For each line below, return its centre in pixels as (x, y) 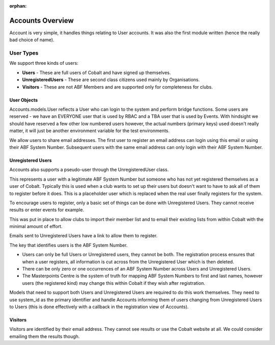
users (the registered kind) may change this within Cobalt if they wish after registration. (114, 283)
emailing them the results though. (45, 336)
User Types (24, 53)
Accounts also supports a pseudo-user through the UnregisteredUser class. (89, 170)
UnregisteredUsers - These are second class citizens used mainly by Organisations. (111, 80)
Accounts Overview (42, 20)
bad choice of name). (32, 40)
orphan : (18, 6)
